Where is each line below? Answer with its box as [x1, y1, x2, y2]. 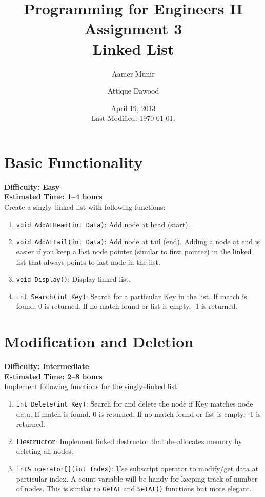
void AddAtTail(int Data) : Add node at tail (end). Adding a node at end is [16, 236, 260, 247]
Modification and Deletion [4, 331, 194, 352]
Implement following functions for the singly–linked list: [4, 381, 179, 392]
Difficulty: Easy [4, 181, 60, 192]
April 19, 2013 [111, 102, 156, 113]
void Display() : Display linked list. [16, 273, 131, 284]
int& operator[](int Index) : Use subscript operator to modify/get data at [16, 463, 259, 473]
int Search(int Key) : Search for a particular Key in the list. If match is [16, 290, 247, 301]
